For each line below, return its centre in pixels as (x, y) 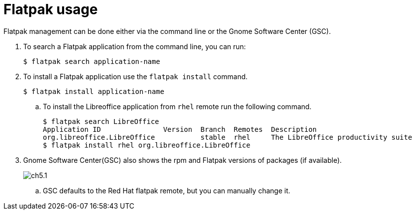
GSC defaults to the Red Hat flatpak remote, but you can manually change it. (167, 190)
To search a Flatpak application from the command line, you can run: (135, 46)
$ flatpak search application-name (92, 61)
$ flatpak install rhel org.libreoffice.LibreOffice (147, 145)
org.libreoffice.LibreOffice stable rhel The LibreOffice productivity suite (228, 137)
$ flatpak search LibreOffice (101, 121)
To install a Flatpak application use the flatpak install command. (135, 76)
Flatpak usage (51, 9)
